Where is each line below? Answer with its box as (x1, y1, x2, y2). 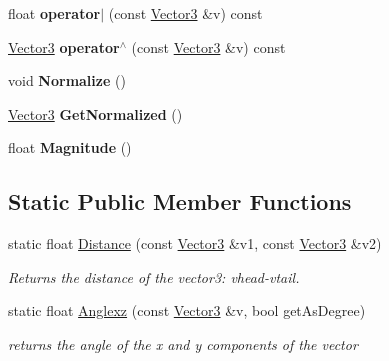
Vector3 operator (8, 36, 120, 57)
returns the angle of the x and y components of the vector (8, 333, 358, 354)
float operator (8, 3, 101, 23)
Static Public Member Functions (8, 186, 352, 217)
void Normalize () (8, 70, 126, 91)
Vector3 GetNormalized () (8, 103, 183, 124)
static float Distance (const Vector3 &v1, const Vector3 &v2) (8, 233, 382, 254)
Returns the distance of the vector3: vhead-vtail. (8, 266, 300, 287)
